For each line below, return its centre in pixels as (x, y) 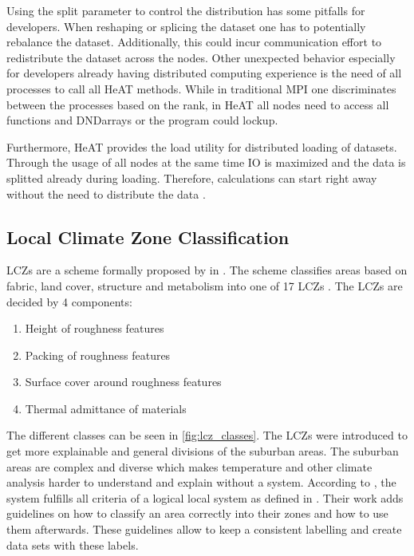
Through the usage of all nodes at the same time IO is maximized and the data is (206, 162)
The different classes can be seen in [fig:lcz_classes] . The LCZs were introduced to (207, 435)
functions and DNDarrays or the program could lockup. (142, 120)
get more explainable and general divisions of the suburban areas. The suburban (203, 451)
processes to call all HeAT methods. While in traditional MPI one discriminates (201, 88)
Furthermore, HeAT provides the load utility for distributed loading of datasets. (202, 146)
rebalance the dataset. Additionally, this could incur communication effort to (194, 42)
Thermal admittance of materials (106, 408)
